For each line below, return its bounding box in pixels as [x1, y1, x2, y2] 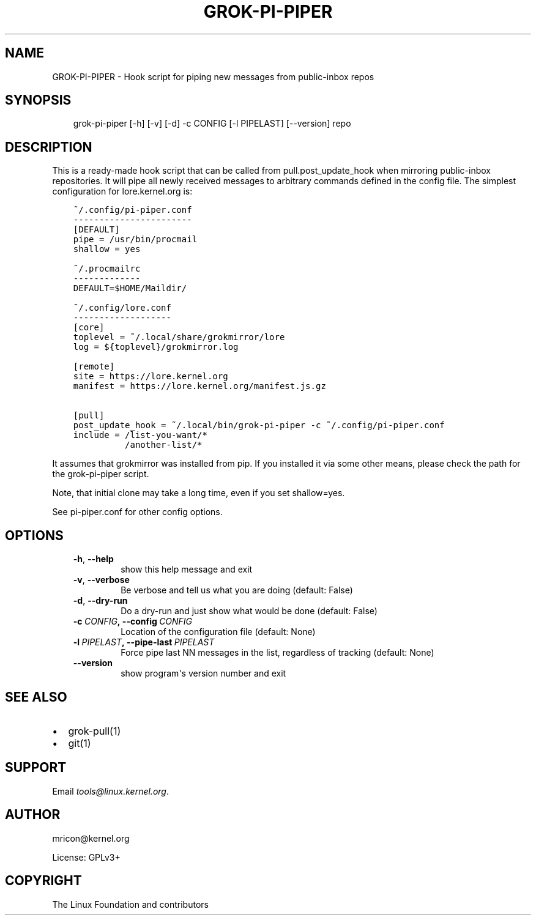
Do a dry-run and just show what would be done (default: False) [121, 606, 378, 617]
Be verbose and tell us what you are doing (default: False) [121, 585, 353, 596]
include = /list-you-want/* [73, 430, 207, 440]
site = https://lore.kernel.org [73, 371, 228, 382]
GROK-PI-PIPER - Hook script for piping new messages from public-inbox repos [52, 71, 374, 82]
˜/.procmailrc [73, 264, 141, 274]
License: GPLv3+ [52, 851, 121, 862]
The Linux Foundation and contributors [52, 899, 209, 910]
